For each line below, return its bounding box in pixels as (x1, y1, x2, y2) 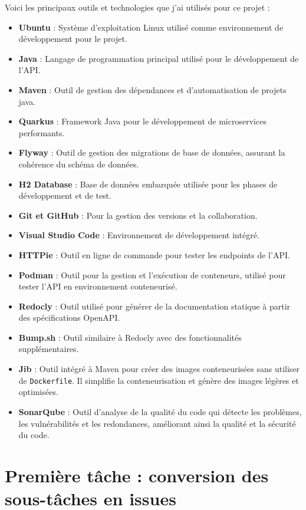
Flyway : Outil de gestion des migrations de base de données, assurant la (18, 146, 285, 159)
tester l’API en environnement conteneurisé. (18, 280, 177, 292)
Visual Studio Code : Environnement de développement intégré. (18, 229, 259, 241)
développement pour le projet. (18, 32, 127, 45)
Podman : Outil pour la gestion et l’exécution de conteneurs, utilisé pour (18, 268, 286, 281)
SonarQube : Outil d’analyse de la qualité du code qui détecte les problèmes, (18, 405, 302, 417)
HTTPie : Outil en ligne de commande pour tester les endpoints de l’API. (18, 248, 290, 261)
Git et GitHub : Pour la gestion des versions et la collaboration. (18, 209, 258, 221)
